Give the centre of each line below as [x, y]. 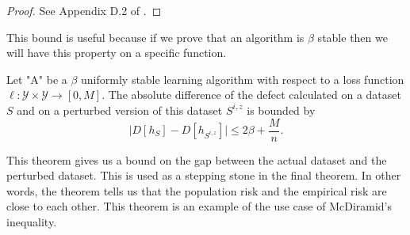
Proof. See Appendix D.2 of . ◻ [84, 10]
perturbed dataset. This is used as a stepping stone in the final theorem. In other [204, 175]
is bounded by [281, 110]
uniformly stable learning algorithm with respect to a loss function [243, 79]
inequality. [32, 222]
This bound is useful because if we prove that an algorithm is [155, 37]
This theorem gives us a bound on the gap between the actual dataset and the [197, 159]
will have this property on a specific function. [117, 53]
